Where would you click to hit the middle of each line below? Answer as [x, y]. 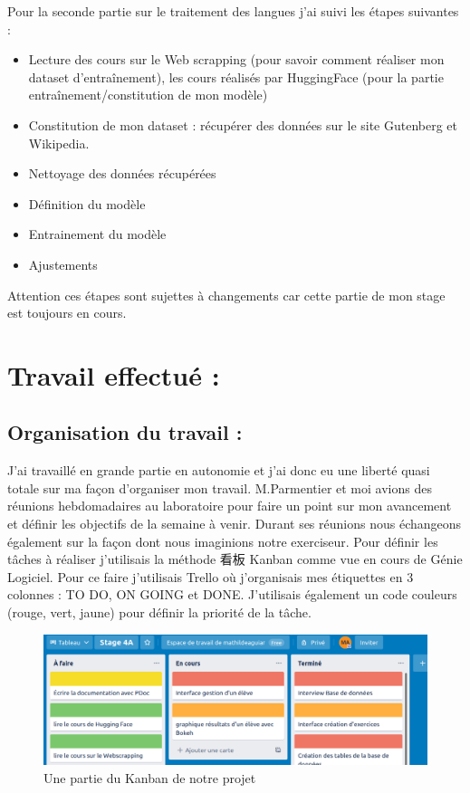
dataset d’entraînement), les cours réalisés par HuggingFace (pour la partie [236, 76]
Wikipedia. [59, 143]
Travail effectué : [114, 374]
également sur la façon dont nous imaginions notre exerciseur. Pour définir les [223, 541]
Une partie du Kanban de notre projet [150, 777]
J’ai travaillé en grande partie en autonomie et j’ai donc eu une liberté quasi [219, 470]
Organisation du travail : [125, 432]
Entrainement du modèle [97, 234]
